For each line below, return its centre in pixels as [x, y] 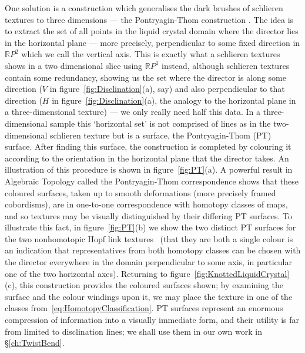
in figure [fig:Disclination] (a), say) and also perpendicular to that [167, 89]
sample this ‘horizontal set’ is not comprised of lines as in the [160, 123]
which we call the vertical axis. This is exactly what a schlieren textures [151, 54]
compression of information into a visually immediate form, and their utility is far [152, 320]
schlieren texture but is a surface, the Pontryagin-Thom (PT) [161, 135]
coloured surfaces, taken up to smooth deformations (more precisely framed [140, 192]
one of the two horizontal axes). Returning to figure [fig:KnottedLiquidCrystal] [147, 273]
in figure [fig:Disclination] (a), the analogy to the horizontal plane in [174, 100]
